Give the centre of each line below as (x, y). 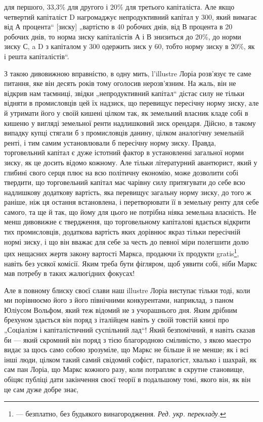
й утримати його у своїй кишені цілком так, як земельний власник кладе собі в (126, 112)
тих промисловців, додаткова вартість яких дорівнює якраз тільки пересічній (122, 232)
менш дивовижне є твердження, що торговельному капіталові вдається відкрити (127, 222)
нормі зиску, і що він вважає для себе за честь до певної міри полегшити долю (126, 241)
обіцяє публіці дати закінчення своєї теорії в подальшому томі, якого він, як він (127, 379)
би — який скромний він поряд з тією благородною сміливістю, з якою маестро (128, 339)
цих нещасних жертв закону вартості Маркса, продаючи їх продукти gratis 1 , (122, 252)
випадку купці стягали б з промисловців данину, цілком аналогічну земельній (124, 133)
